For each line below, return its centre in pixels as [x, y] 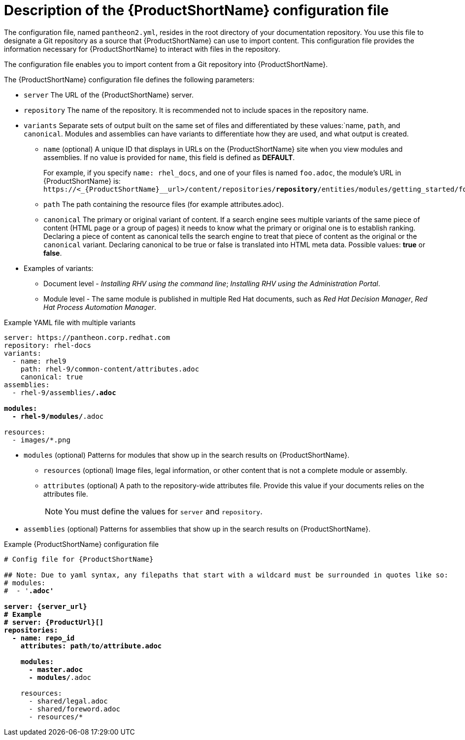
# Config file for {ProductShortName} [79, 559]
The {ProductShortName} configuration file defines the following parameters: [129, 79]
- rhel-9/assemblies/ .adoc [64, 392]
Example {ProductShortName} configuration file [82, 544]
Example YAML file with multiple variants [70, 322]
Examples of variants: [59, 268]
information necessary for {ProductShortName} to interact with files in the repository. [142, 49]
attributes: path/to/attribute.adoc [91, 646]
